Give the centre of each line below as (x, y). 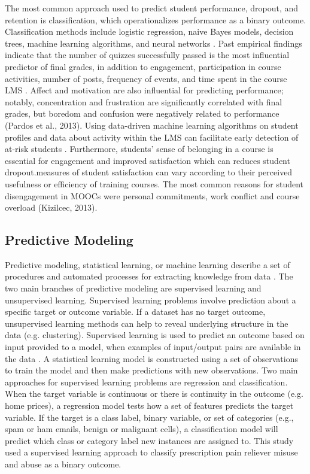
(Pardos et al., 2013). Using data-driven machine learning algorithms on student (152, 125)
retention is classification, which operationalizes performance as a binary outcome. (156, 19)
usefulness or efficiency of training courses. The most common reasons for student (154, 183)
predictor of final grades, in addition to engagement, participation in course (143, 66)
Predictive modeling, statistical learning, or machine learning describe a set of (148, 264)
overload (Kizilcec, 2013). (51, 207)
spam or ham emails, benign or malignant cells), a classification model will (142, 429)
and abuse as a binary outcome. (63, 464)
